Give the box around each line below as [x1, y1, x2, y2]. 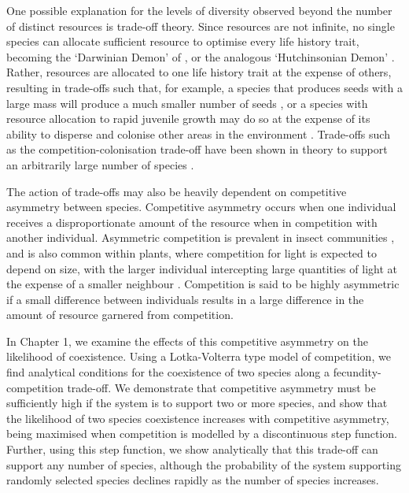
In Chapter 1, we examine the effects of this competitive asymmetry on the [6, 332, 368, 349]
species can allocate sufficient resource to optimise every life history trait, [6, 33, 359, 50]
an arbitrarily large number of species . [6, 156, 194, 172]
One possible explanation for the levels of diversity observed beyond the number [6, 2, 392, 18]
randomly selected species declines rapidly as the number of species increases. [6, 472, 379, 488]
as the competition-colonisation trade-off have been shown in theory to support [6, 141, 388, 158]
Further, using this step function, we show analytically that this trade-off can [6, 441, 378, 458]
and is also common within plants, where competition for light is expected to [6, 244, 377, 261]
